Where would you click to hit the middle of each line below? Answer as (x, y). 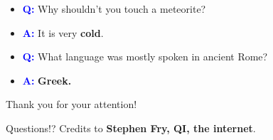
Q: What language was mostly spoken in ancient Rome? (145, 56)
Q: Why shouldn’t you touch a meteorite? (114, 9)
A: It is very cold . (63, 32)
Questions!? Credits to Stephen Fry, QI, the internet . (131, 128)
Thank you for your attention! (71, 104)
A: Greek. (47, 80)
